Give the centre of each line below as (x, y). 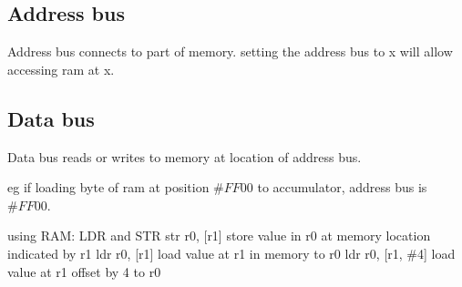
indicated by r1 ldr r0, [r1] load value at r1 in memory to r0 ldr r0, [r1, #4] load (231, 253)
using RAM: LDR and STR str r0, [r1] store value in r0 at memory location (219, 236)
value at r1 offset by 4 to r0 (84, 271)
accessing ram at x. (61, 69)
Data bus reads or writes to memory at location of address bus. (185, 156)
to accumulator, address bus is (342, 187)
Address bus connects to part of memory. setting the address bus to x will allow (230, 51)
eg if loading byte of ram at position (108, 187)
